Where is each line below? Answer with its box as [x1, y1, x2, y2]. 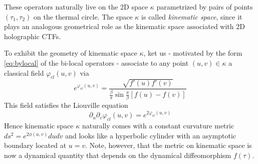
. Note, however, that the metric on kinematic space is [85, 140, 252, 150]
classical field [4, 67, 44, 78]
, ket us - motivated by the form [143, 48, 242, 58]
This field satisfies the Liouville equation [4, 100, 128, 110]
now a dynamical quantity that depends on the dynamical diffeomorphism [4, 149, 231, 160]
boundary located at [4, 140, 67, 150]
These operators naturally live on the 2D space [4, 2, 148, 12]
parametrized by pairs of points [156, 2, 253, 12]
